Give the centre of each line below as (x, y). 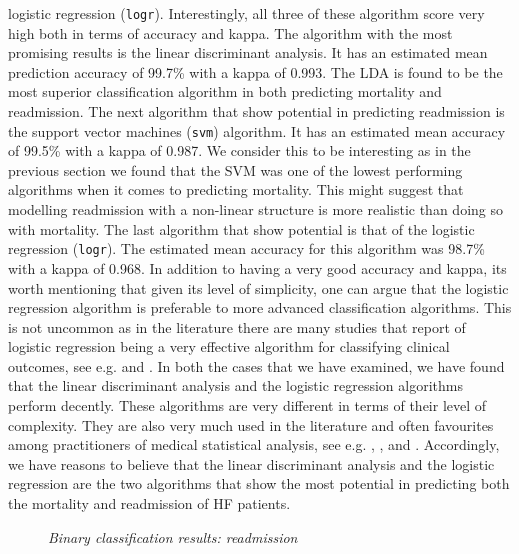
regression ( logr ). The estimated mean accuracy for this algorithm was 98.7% (246, 248)
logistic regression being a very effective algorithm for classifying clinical (229, 346)
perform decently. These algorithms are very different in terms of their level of (247, 405)
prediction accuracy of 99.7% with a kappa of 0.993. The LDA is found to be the (255, 71)
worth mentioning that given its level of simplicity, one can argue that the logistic (258, 287)
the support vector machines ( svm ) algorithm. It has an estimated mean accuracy (257, 130)
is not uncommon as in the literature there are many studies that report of (237, 326)
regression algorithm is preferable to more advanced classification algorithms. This (260, 307)
